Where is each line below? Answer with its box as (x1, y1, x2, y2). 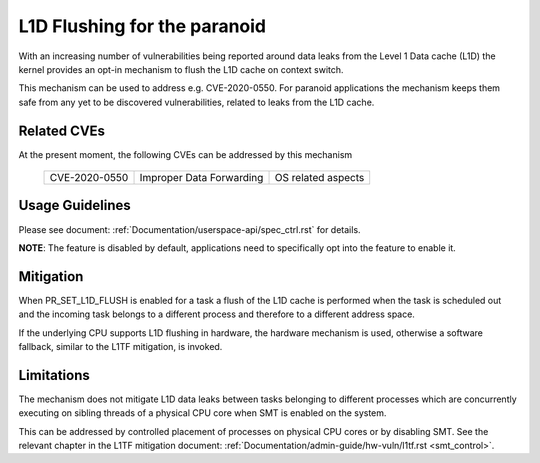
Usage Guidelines (18, 197, 132, 214)
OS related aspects (274, 171, 365, 185)
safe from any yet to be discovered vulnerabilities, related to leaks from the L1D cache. (18, 96, 375, 108)
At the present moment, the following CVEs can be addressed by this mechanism (18, 148, 353, 160)
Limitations (18, 366, 90, 384)
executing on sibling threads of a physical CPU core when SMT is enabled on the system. (18, 407, 387, 419)
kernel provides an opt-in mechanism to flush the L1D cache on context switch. (18, 63, 344, 75)
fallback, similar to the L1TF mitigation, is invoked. (18, 341, 223, 352)
